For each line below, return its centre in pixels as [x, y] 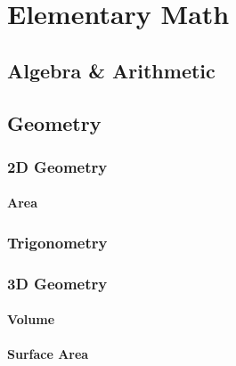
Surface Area [48, 354]
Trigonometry [57, 242]
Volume [31, 319]
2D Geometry [57, 166]
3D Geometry [57, 283]
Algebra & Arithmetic [111, 70]
